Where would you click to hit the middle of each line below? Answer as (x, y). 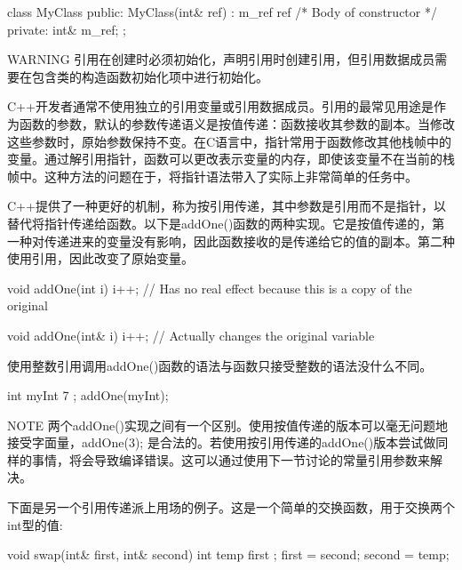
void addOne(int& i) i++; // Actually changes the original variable (191, 335)
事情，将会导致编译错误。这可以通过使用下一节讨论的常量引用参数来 (231, 459)
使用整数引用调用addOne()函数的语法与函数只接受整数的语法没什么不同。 (220, 365)
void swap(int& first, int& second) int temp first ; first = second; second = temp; (228, 554)
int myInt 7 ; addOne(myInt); (88, 395)
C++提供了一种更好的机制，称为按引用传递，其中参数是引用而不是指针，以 (227, 206)
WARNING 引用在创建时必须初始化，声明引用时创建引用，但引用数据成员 (221, 59)
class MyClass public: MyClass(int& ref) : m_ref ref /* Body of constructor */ (222, 12)
